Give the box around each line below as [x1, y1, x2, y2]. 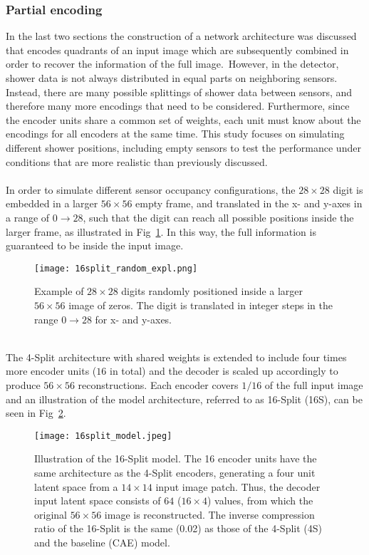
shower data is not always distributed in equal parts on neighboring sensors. [6, 71, 338, 85]
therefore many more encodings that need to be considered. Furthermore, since [6, 98, 350, 113]
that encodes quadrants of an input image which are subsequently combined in [6, 42, 349, 57]
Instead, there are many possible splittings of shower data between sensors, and [6, 84, 353, 99]
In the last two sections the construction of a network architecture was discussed [6, 28, 357, 43]
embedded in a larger [6, 196, 98, 211]
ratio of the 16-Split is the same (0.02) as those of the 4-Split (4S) [34, 521, 322, 536]
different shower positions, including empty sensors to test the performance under [6, 140, 361, 155]
